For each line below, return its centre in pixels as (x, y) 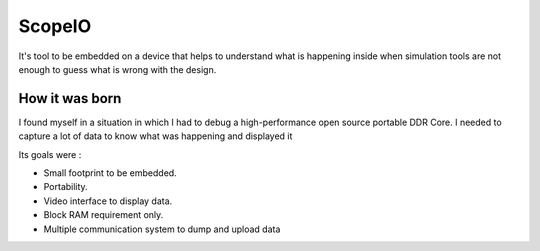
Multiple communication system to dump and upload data (162, 229)
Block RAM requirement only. (103, 215)
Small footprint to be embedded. (110, 173)
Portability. (66, 187)
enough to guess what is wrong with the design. (117, 69)
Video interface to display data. (108, 201)
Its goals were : (50, 154)
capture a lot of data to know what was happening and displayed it (155, 136)
